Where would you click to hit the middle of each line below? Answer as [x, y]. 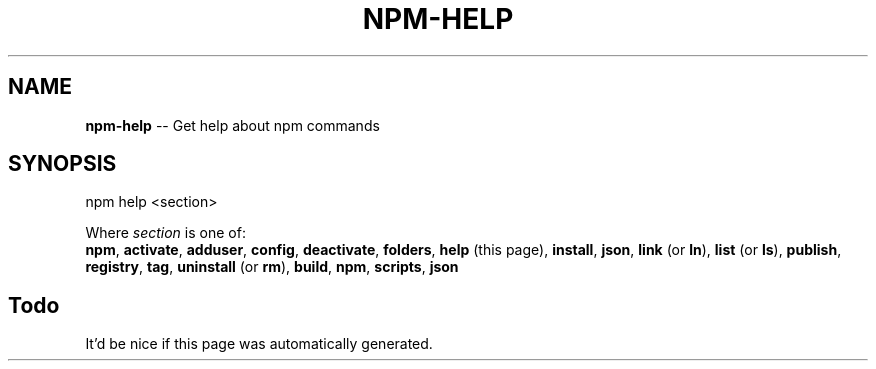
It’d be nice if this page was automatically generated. [259, 344]
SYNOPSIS [62, 164]
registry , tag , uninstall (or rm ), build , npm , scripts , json [272, 267]
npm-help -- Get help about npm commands [232, 125]
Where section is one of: [165, 233]
